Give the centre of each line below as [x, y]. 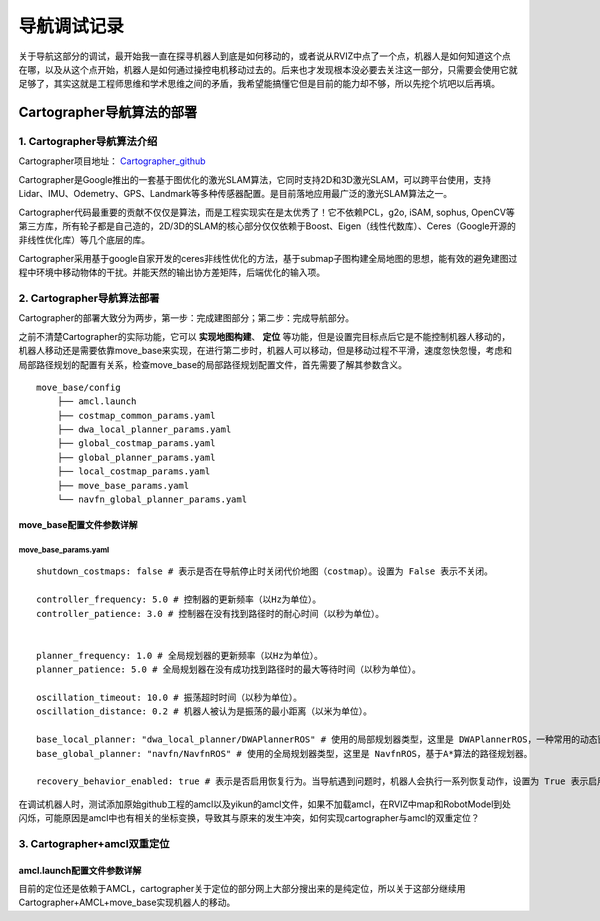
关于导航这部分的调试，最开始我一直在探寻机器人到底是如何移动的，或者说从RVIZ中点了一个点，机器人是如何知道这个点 [264, 56]
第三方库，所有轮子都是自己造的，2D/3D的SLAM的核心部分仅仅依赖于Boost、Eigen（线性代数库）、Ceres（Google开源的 [267, 226]
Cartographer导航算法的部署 [108, 112]
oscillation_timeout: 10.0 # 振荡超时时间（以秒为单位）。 [169, 697]
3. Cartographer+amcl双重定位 [94, 843]
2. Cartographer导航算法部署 [89, 298]
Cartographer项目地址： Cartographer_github [112, 161]
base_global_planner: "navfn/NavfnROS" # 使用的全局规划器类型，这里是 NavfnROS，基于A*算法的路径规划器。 [284, 753]
